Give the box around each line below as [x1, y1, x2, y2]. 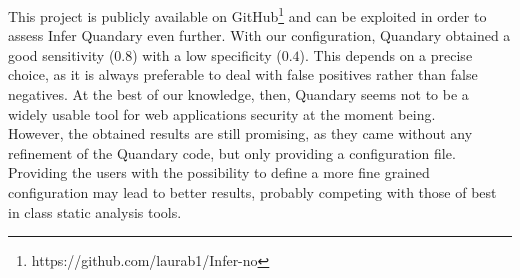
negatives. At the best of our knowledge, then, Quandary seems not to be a [8, 84, 469, 105]
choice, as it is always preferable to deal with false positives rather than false [8, 64, 478, 85]
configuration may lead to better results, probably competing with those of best [8, 182, 497, 202]
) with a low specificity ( [132, 44, 282, 65]
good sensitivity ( [8, 44, 115, 65]
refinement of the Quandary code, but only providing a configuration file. [8, 142, 456, 163]
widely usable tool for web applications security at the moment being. [8, 103, 436, 124]
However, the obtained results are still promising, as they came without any [8, 123, 473, 144]
